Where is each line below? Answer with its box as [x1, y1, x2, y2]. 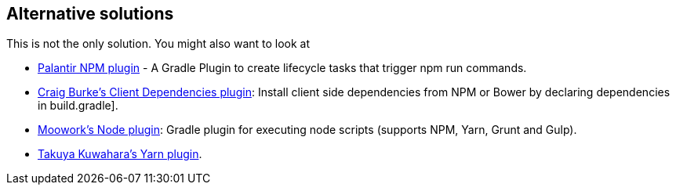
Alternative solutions [6, 4, 174, 23]
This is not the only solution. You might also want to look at [6, 37, 311, 51]
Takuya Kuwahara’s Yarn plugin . [38, 147, 202, 161]
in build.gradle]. [38, 99, 118, 113]
